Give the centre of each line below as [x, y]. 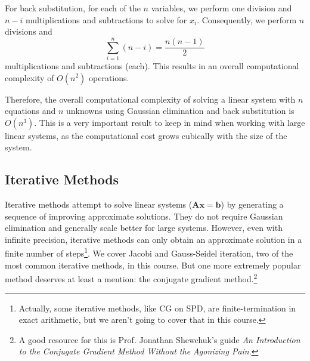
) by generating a [252, 204]
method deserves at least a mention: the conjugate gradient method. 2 [131, 278]
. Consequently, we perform [247, 19]
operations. [109, 77]
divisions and [29, 31]
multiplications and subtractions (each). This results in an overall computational [152, 65]
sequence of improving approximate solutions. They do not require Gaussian [144, 216]
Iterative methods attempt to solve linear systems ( [99, 204]
